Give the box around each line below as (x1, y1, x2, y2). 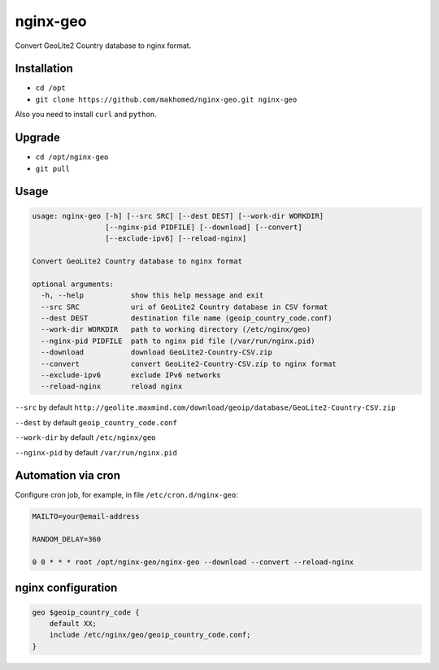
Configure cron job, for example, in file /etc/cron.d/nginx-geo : (15, 490, 239, 500)
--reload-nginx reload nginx (41, 382, 183, 391)
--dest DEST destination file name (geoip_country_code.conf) (41, 314, 333, 323)
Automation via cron (15, 468, 121, 483)
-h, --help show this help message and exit (41, 291, 264, 300)
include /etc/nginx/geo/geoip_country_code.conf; (49, 630, 251, 640)
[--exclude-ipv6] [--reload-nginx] (104, 234, 247, 243)
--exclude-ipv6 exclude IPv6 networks (41, 371, 221, 380)
